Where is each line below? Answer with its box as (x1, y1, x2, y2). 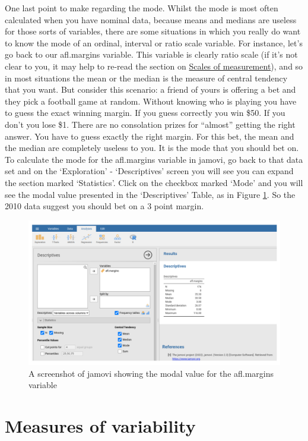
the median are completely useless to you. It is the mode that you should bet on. (5, 141, 299, 154)
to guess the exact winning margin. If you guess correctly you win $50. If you (5, 106, 285, 119)
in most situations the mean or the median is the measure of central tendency (5, 71, 288, 84)
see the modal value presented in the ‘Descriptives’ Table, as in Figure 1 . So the (5, 188, 296, 200)
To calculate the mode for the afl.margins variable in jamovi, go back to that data (5, 153, 303, 165)
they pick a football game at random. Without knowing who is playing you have (5, 94, 297, 107)
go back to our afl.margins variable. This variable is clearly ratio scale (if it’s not (5, 48, 298, 61)
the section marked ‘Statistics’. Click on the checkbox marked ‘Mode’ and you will (5, 176, 303, 188)
